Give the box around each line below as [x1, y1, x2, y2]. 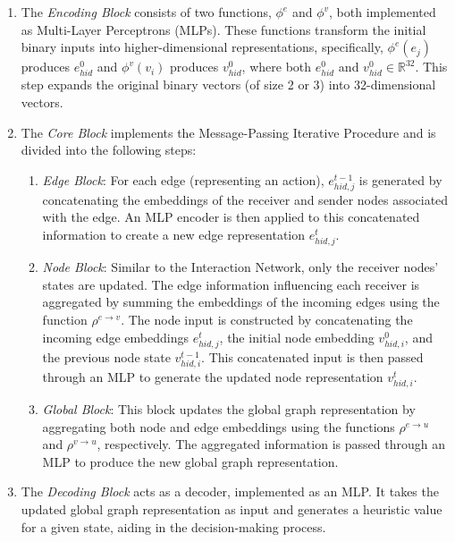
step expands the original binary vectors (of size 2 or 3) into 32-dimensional [21, 75, 436, 94]
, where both [241, 57, 312, 76]
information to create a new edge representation [42, 225, 306, 244]
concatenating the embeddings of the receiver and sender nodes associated [42, 190, 449, 208]
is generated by [358, 170, 442, 189]
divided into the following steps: [21, 140, 197, 159]
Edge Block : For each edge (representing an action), [42, 170, 324, 189]
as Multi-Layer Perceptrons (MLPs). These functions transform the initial [21, 20, 426, 38]
